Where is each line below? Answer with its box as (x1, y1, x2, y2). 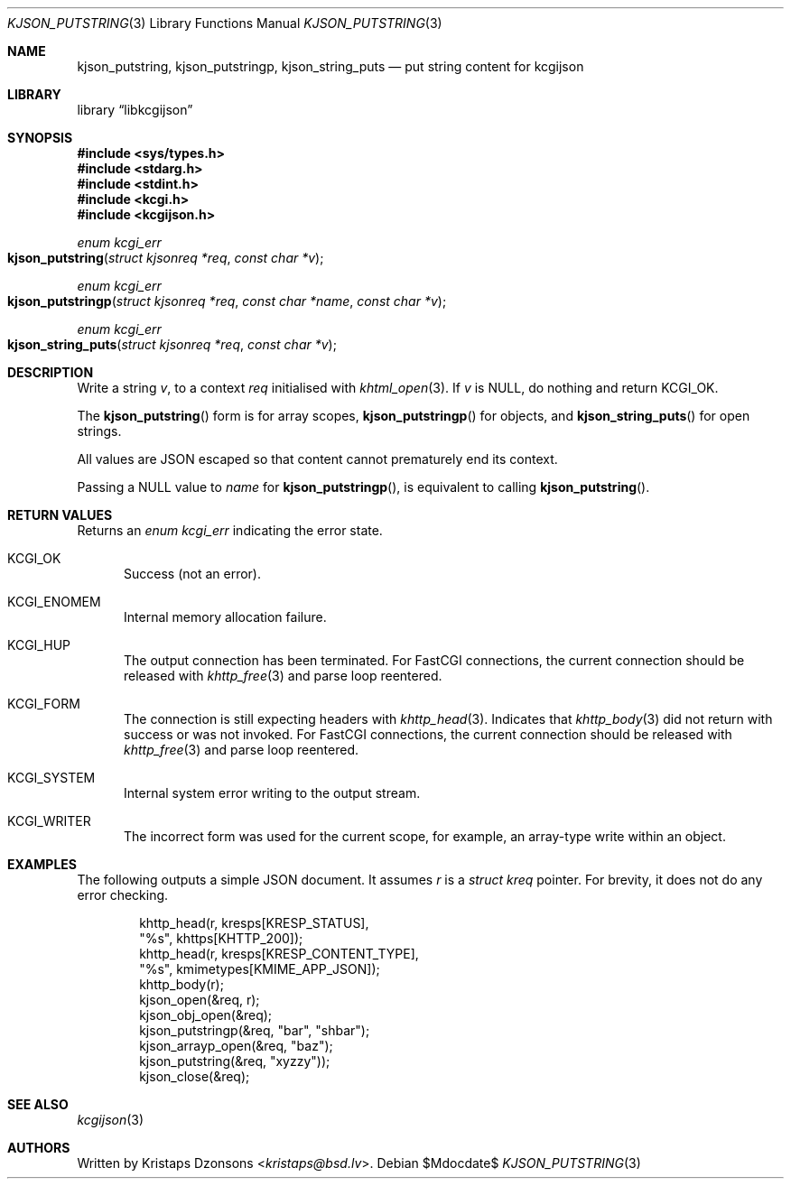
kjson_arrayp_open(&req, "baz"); (139, 1038, 333, 1053)
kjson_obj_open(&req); (139, 1007, 273, 1023)
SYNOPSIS (7, 130, 73, 145)
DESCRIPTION (7, 365, 94, 380)
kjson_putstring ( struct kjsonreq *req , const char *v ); (7, 250, 324, 265)
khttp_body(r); (139, 977, 224, 992)
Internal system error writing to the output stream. (124, 785, 421, 801)
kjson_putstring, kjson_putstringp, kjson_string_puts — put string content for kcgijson (77, 59, 584, 74)
